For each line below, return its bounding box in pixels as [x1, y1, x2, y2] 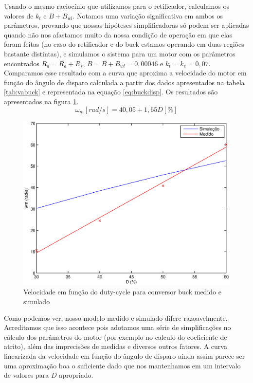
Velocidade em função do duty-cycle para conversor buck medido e [23, 287, 221, 297]
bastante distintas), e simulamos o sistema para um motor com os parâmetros [4, 48, 235, 58]
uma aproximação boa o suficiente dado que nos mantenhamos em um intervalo [4, 360, 241, 370]
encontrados [4, 58, 39, 68]
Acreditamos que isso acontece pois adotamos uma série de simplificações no [4, 322, 231, 332]
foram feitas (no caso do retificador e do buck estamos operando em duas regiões [4, 39, 244, 49]
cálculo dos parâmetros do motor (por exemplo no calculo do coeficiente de [4, 331, 227, 342]
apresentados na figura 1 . [4, 96, 79, 106]
